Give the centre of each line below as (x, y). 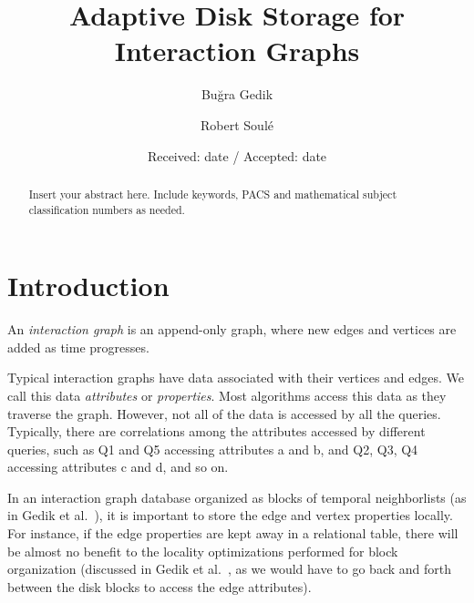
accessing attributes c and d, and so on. (118, 467)
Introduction (88, 286)
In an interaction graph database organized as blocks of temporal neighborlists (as (237, 497)
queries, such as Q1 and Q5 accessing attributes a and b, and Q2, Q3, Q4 (213, 449)
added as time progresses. (78, 347)
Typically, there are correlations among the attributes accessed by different (216, 431)
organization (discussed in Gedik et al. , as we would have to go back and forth (229, 569)
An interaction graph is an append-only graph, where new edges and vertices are (232, 329)
